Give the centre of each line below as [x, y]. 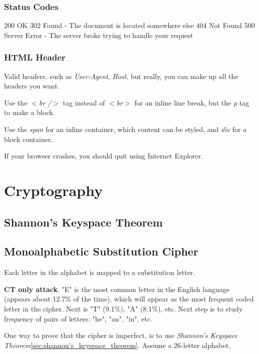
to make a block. [30, 112]
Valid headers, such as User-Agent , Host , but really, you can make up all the [121, 76]
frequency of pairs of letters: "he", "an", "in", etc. [78, 318]
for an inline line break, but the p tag [192, 102]
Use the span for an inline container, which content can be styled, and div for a [125, 129]
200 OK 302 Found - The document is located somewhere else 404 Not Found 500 [129, 25]
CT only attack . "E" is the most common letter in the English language [117, 289]
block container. [29, 139]
